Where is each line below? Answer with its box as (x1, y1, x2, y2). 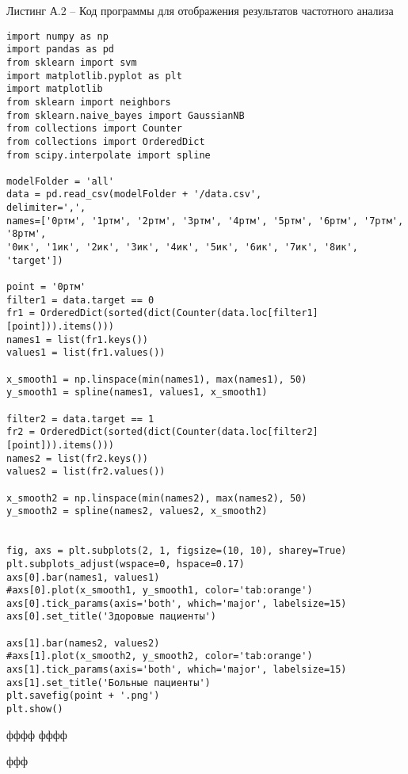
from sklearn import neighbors (6, 96, 171, 108)
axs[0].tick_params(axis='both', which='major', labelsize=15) (6, 597, 347, 609)
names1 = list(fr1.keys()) (6, 334, 148, 345)
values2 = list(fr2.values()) (6, 466, 166, 478)
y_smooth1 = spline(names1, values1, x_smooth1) (6, 387, 268, 398)
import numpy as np (6, 30, 109, 42)
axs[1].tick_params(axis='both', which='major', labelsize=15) (6, 664, 347, 676)
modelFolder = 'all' (6, 175, 115, 187)
